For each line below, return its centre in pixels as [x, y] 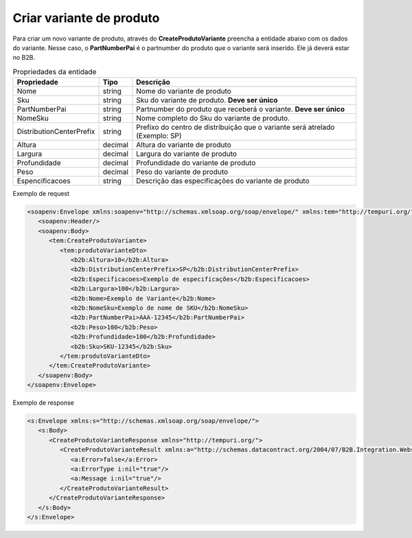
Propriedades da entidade [55, 71]
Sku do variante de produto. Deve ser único [207, 100]
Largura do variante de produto [186, 154]
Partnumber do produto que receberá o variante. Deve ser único [240, 109]
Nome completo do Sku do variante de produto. [213, 118]
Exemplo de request [41, 194]
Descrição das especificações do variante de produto [223, 181]
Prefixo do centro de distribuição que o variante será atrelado [236, 127]
